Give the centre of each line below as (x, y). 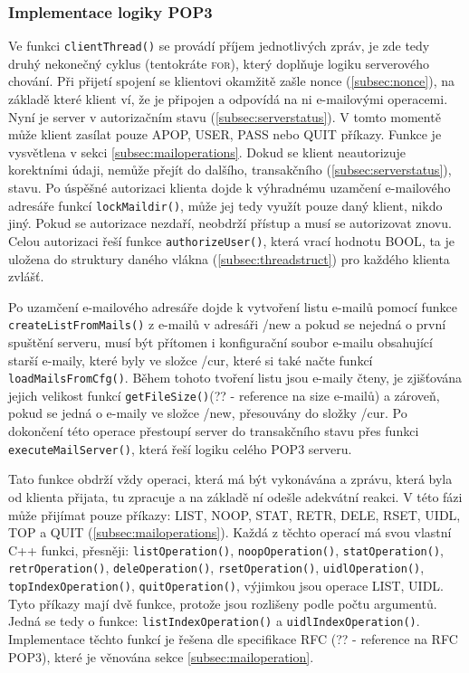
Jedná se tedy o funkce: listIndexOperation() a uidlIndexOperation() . (214, 621)
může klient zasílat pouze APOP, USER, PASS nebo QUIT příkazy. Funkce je (225, 134)
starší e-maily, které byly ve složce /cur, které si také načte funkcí (191, 360)
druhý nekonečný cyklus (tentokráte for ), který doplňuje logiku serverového (219, 63)
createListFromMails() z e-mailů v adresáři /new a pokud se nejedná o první (227, 324)
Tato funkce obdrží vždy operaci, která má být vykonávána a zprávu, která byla (230, 479)
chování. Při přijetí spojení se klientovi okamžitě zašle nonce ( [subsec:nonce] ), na (232, 81)
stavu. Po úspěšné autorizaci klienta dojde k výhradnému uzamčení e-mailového (230, 188)
